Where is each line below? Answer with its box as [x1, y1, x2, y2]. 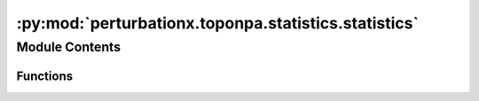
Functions [16, 68, 74, 83]
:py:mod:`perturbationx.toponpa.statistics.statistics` [16, 13, 419, 33]
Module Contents [16, 39, 122, 55]
